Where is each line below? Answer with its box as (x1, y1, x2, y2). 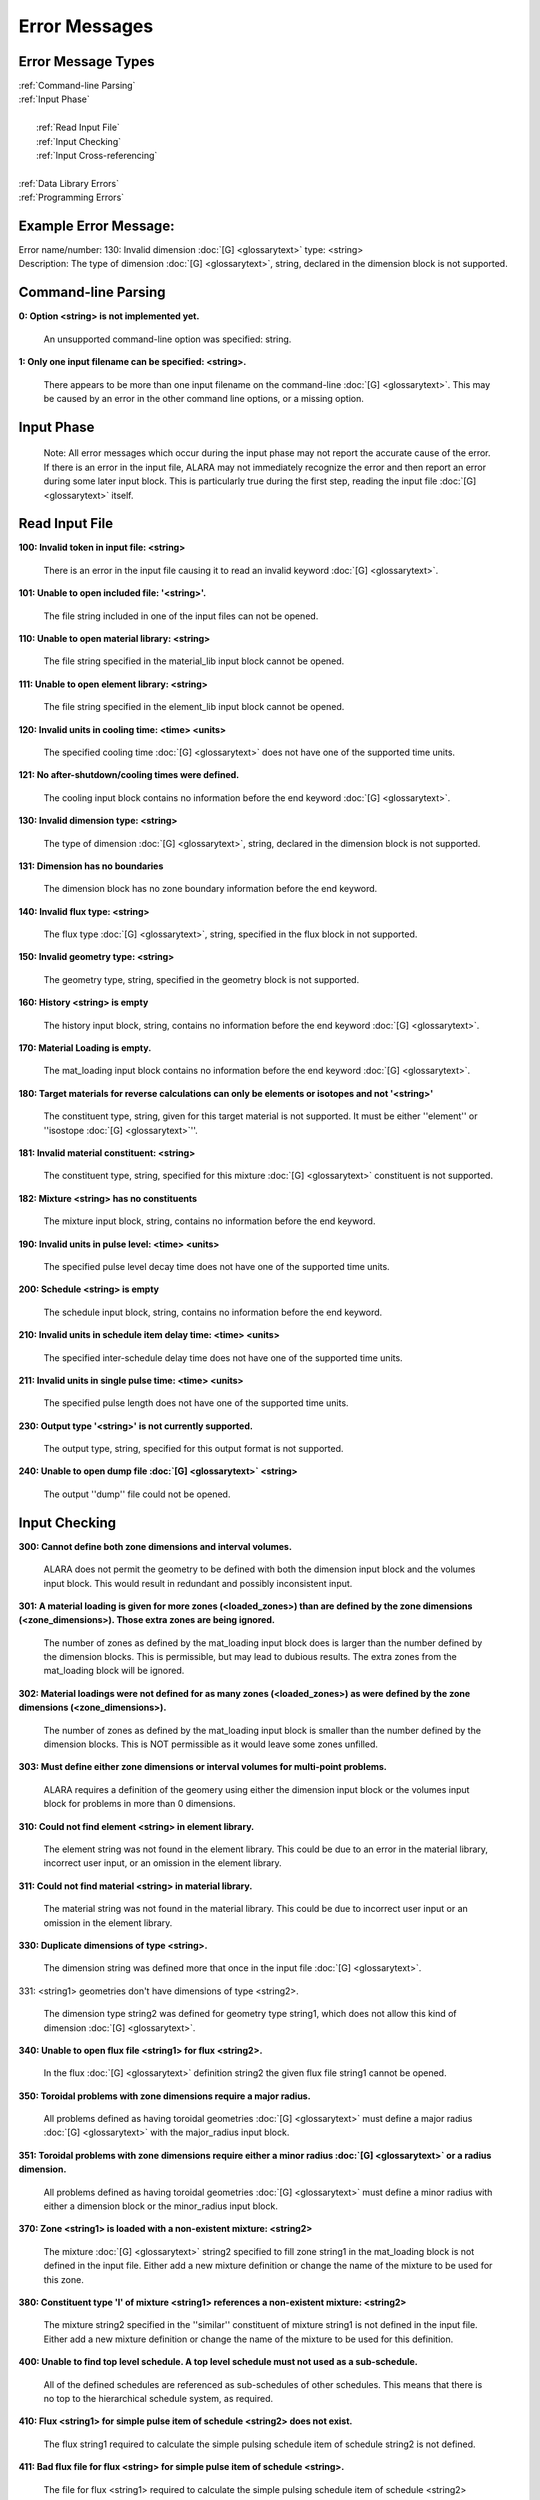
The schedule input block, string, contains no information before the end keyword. (43, 1306, 383, 1318)
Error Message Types (18, 53, 155, 70)
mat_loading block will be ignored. (43, 1665, 185, 1677)
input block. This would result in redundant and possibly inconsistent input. (43, 1577, 353, 1589)
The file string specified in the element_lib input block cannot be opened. (43, 701, 345, 713)
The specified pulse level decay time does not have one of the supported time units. (43, 1260, 390, 1272)
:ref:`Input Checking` (36, 135, 122, 147)
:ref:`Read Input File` (36, 121, 120, 134)
